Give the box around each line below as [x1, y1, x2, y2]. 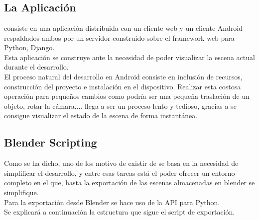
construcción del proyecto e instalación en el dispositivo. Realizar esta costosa [4, 81, 241, 91]
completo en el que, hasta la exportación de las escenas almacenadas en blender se [4, 177, 255, 188]
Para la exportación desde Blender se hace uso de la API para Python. [4, 197, 220, 207]
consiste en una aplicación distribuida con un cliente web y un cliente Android [4, 23, 243, 33]
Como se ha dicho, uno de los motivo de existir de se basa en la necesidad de [4, 158, 239, 168]
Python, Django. [4, 42, 55, 53]
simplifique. [4, 187, 39, 197]
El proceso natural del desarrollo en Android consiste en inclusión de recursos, [4, 71, 243, 81]
